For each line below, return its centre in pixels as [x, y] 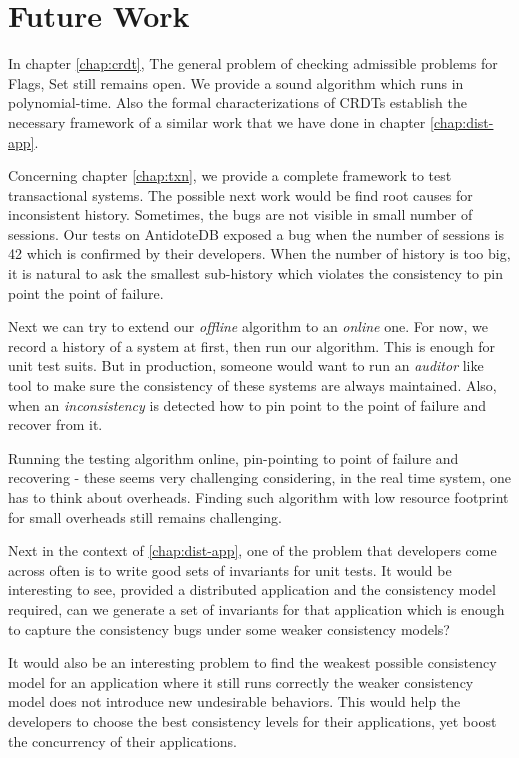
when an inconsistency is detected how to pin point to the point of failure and [247, 404]
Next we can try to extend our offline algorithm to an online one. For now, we [248, 326]
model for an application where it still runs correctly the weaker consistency [241, 681]
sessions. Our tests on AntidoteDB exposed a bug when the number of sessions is [256, 233]
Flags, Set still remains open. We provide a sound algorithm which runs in [236, 82]
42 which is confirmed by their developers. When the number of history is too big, [259, 253]
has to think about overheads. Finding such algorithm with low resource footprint [258, 497]
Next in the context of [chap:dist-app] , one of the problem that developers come [252, 550]
